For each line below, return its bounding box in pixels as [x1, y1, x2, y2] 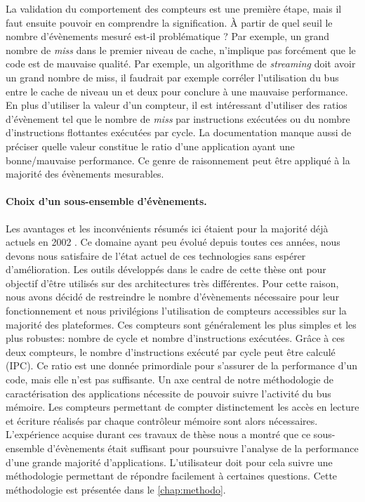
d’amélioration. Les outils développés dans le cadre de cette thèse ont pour [6, 262, 326, 277]
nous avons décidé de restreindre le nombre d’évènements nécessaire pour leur [6, 289, 340, 304]
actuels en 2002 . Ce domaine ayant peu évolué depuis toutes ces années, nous [6, 235, 340, 249]
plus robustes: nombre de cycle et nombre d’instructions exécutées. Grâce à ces [6, 331, 345, 345]
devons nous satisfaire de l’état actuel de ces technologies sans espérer [6, 248, 306, 263]
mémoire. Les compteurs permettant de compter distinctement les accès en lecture [6, 399, 359, 414]
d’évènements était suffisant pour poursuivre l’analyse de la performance [47, 441, 359, 456]
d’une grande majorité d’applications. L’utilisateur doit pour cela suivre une [6, 454, 333, 469]
